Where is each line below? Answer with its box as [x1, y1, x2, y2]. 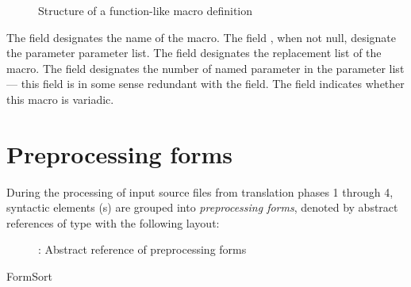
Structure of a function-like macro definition [38, 2, 253, 18]
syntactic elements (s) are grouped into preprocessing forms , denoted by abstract [6, 199, 398, 216]
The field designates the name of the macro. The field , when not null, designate [6, 29, 397, 45]
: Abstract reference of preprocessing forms [38, 241, 247, 258]
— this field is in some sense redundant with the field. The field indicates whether [6, 75, 405, 92]
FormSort [6, 268, 52, 285]
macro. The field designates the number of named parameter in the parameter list [6, 59, 405, 76]
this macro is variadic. [6, 90, 114, 107]
